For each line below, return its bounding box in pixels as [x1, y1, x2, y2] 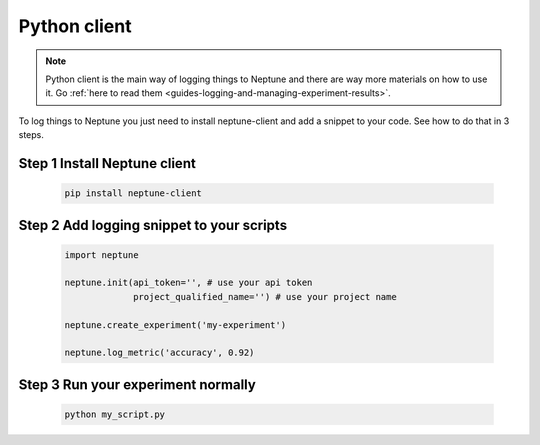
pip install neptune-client [64, 188, 202, 199]
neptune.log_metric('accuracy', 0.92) [64, 347, 255, 359]
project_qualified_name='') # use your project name [133, 291, 397, 302]
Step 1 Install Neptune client [18, 155, 197, 172]
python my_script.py [64, 409, 165, 420]
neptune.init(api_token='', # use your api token [64, 277, 313, 289]
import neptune [64, 249, 139, 260]
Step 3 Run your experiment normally [18, 376, 257, 393]
